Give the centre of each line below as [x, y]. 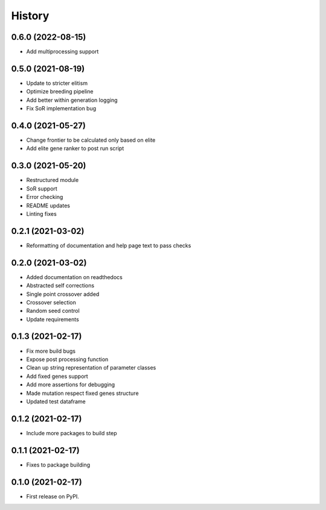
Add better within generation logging [72, 100]
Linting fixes [41, 213]
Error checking [45, 197]
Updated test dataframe [56, 401]
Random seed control [53, 311]
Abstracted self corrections [60, 286]
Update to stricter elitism [57, 83]
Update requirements [53, 319]
